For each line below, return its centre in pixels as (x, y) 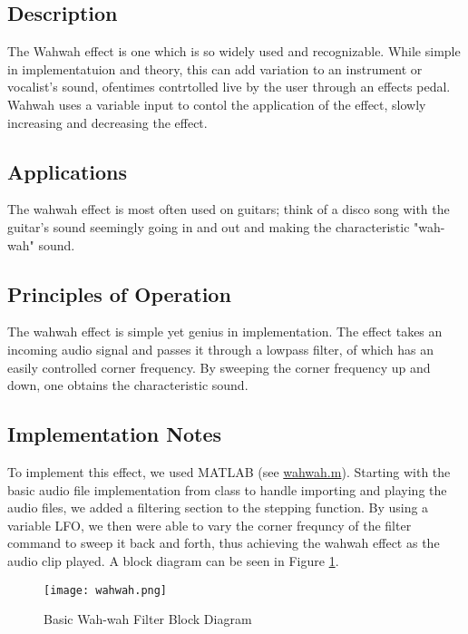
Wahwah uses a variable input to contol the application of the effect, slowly (217, 104)
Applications (68, 171)
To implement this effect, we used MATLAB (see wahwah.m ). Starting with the (229, 471)
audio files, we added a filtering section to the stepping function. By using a (218, 507)
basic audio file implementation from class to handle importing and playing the (227, 489)
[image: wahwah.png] (106, 590)
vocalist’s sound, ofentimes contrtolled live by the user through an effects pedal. (229, 87)
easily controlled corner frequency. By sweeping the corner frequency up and (219, 367)
